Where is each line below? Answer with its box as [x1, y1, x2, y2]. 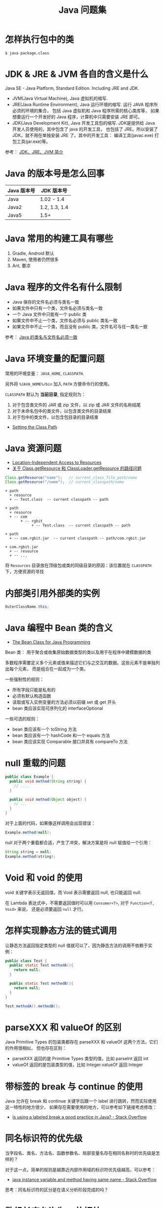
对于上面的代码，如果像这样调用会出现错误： [5, 820, 96, 826]
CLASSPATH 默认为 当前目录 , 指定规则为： [5, 391, 86, 397]
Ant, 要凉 [12, 262, 31, 269]
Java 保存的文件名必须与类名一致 [12, 299, 80, 305]
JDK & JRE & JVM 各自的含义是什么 [5, 69, 149, 80]
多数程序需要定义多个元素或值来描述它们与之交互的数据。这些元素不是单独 [5, 660, 156, 666]
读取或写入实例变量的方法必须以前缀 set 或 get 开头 [12, 699, 116, 705]
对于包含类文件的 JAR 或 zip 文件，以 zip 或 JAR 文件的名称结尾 [12, 402, 141, 408]
